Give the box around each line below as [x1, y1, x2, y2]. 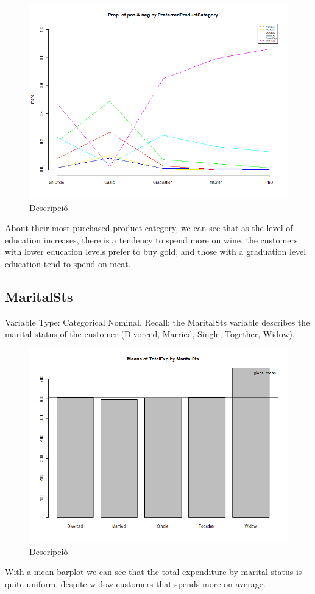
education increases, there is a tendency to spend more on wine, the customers [5, 233, 298, 246]
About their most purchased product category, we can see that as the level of [5, 221, 293, 234]
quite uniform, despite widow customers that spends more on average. [5, 577, 266, 590]
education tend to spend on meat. [5, 257, 131, 270]
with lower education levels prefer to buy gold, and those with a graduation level [5, 245, 306, 258]
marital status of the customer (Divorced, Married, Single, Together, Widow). [5, 327, 295, 340]
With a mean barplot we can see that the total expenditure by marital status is [5, 565, 302, 578]
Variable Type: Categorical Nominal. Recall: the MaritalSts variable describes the [5, 315, 310, 328]
